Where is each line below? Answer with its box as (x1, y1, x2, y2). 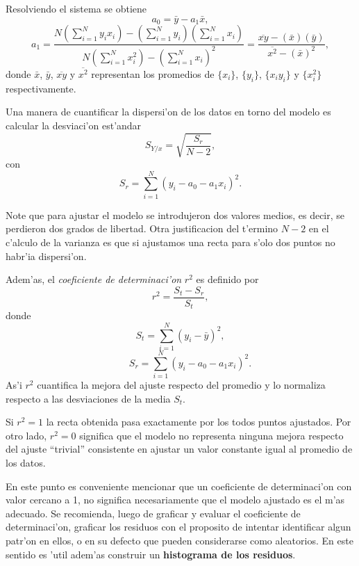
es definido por (196, 272, 259, 286)
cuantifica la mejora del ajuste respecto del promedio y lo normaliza (37, 378, 326, 392)
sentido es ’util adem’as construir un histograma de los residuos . (6, 547, 296, 561)
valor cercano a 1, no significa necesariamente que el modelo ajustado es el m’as (6, 492, 345, 507)
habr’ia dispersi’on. (6, 248, 87, 263)
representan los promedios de (91, 66, 215, 81)
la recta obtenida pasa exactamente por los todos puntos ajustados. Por (46, 414, 351, 429)
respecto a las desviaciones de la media (6, 391, 171, 405)
